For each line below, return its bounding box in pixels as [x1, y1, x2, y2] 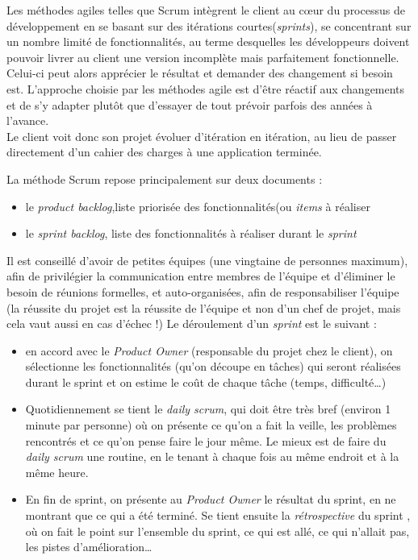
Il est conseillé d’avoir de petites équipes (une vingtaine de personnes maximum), [6, 251, 408, 268]
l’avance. [6, 112, 49, 129]
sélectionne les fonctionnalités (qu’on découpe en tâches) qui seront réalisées [25, 358, 401, 375]
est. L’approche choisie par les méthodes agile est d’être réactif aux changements [6, 80, 405, 97]
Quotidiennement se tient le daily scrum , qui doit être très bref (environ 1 [25, 400, 391, 417]
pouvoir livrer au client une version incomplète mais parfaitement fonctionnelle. [6, 48, 399, 65]
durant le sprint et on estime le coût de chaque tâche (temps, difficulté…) [25, 373, 387, 390]
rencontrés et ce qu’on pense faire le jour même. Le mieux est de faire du [25, 432, 387, 449]
